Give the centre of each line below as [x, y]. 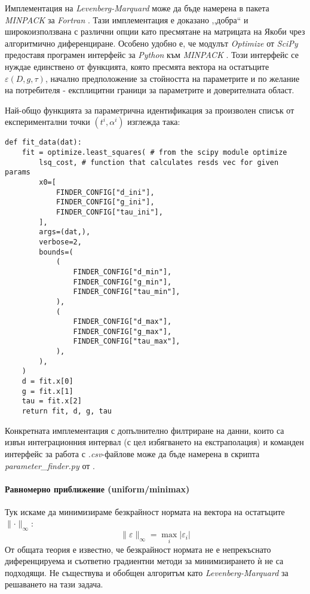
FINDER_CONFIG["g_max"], [122, 331]
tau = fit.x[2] [52, 401]
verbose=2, [60, 242]
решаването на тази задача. [54, 584]
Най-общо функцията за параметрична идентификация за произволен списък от [150, 110]
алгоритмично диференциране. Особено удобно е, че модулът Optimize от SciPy [151, 43]
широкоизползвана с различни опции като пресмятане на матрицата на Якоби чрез [155, 31]
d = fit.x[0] [47, 382]
